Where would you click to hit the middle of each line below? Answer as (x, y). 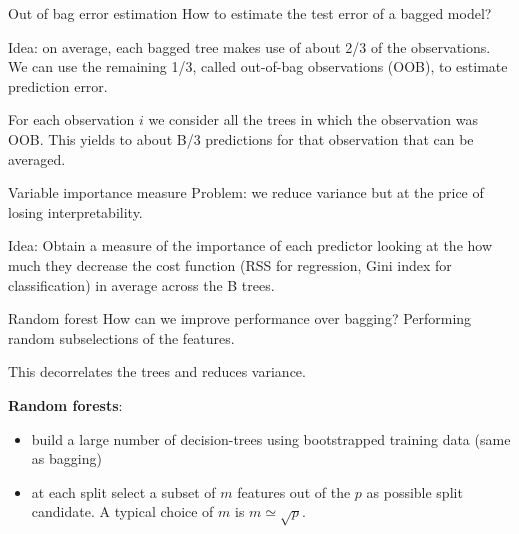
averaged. (37, 158)
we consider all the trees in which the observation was (313, 119)
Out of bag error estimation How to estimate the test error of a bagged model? (250, 13)
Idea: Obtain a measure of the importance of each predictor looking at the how (250, 245)
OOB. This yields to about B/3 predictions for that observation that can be (241, 138)
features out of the (294, 491)
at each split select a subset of (123, 491)
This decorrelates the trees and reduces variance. (157, 371)
